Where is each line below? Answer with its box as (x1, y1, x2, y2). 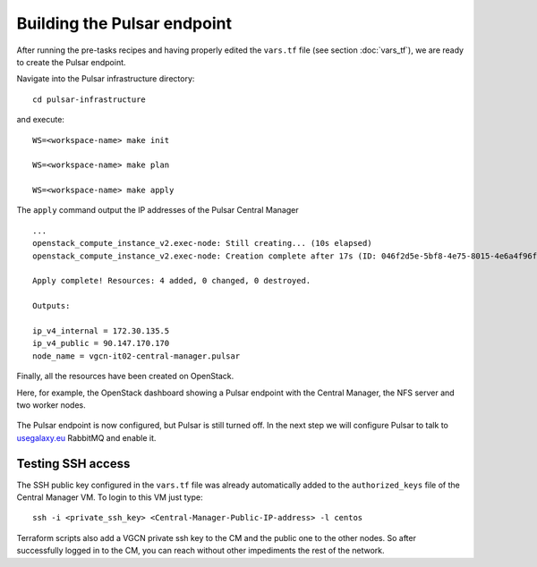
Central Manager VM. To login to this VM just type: (16, 492, 203, 503)
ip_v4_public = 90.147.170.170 (32, 338, 170, 349)
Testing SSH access (16, 456, 131, 471)
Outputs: (32, 300, 71, 311)
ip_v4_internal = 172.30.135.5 (32, 326, 170, 335)
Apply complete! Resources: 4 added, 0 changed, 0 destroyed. (32, 275, 311, 286)
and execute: (16, 114, 64, 125)
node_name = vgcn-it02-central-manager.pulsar (32, 351, 241, 361)
